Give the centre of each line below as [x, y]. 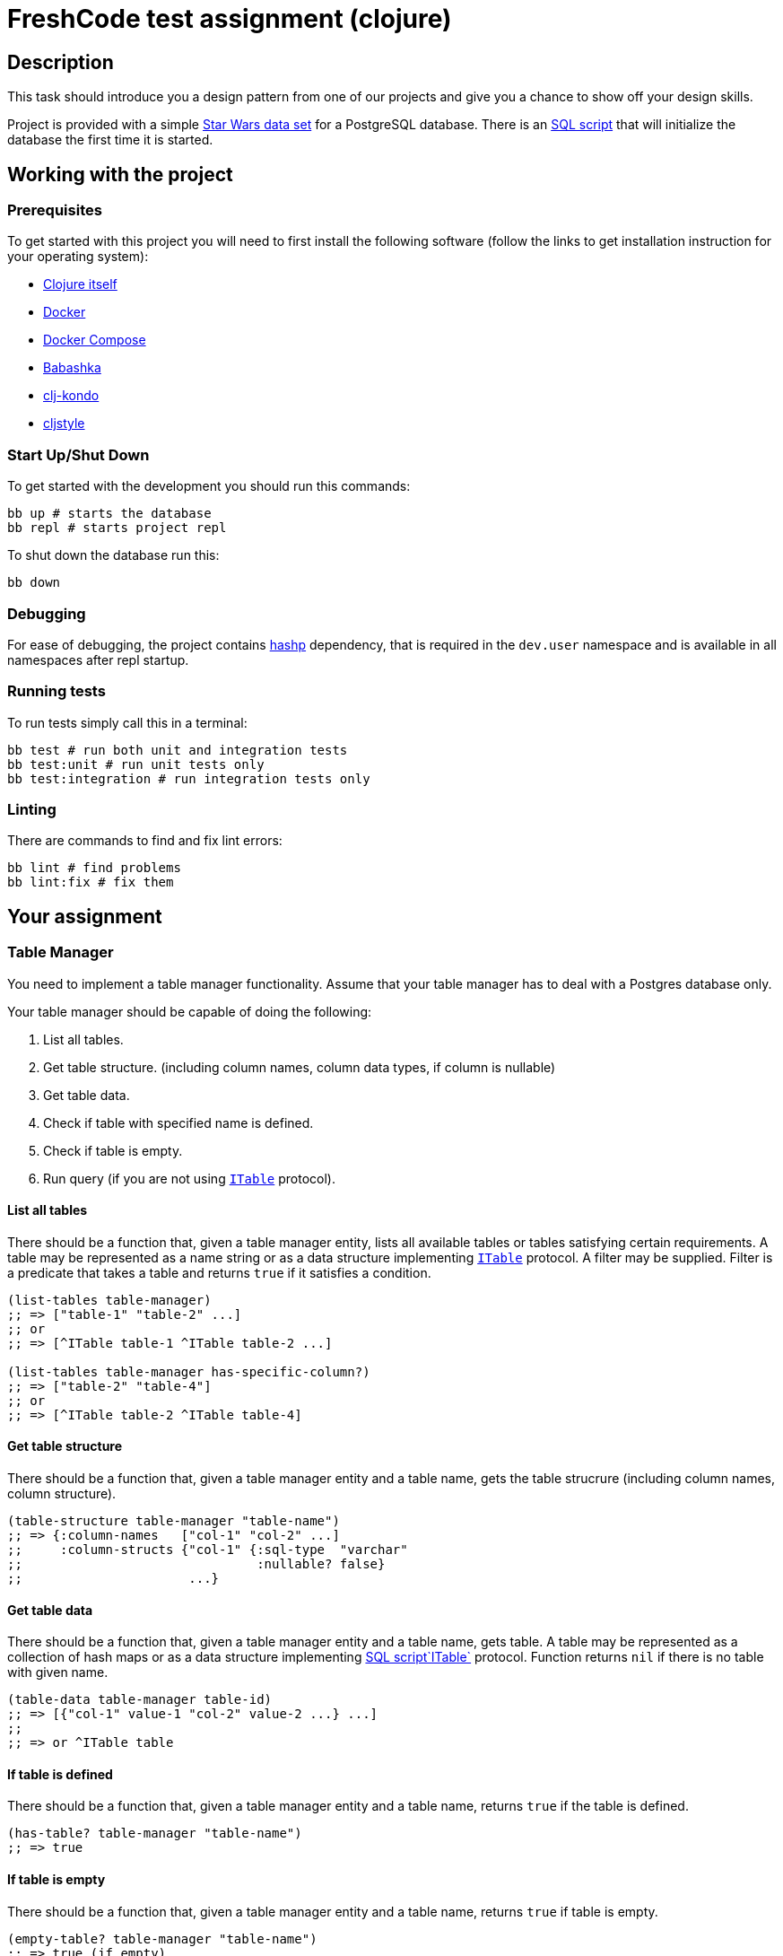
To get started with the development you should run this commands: [209, 486]
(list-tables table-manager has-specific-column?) [189, 1371]
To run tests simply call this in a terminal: [127, 722]
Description [61, 62]
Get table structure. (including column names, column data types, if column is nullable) [300, 1067]
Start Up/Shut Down [78, 454]
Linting [32, 810]
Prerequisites [55, 210]
